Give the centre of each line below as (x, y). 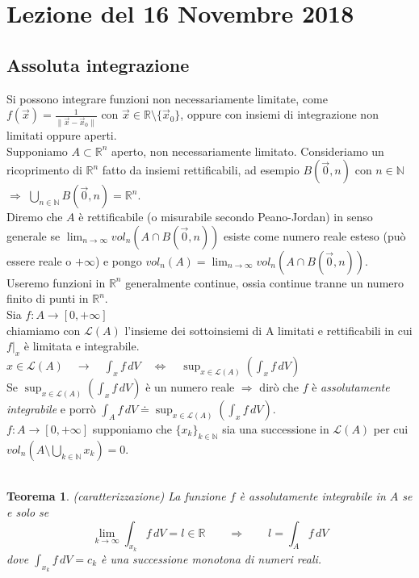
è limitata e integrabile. (82, 346)
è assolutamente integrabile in (312, 496)
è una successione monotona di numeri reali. (212, 558)
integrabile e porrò (51, 408)
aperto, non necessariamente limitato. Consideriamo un (247, 151)
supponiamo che (132, 429)
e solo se (28, 511)
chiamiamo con (44, 330)
